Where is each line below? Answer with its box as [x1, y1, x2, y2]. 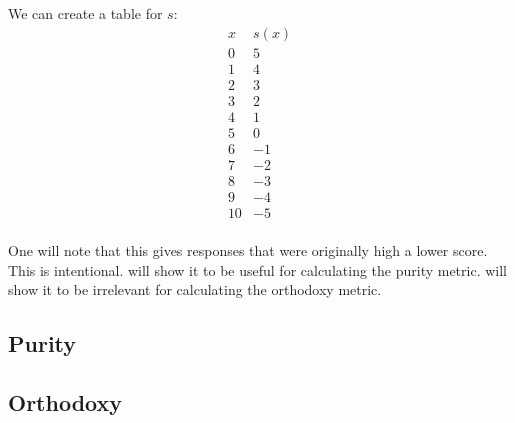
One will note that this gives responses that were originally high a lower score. [8, 240, 488, 260]
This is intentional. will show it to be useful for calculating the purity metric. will [8, 259, 507, 280]
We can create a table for [8, 3, 163, 23]
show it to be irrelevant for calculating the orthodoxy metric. [8, 279, 382, 300]
